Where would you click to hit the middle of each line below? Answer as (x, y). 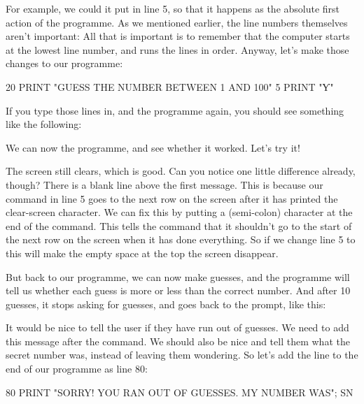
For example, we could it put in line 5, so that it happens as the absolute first (173, 8)
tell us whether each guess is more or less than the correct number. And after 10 (178, 290)
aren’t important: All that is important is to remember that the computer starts (178, 36)
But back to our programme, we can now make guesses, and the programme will (178, 276)
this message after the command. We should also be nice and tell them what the (178, 341)
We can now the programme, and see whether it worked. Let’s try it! (153, 147)
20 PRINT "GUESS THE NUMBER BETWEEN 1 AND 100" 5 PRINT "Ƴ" (170, 86)
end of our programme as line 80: (77, 369)
